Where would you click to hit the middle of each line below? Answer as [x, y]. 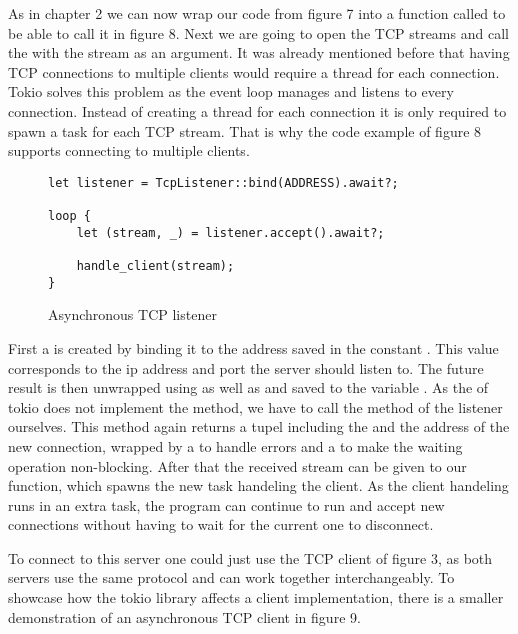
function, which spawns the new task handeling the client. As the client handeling [258, 485]
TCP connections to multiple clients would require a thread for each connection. [254, 71]
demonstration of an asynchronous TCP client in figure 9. [184, 616]
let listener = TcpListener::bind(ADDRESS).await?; [223, 182]
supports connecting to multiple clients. [129, 150]
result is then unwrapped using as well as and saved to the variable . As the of [248, 387]
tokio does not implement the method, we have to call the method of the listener [255, 406]
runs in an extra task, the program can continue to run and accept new [226, 504]
